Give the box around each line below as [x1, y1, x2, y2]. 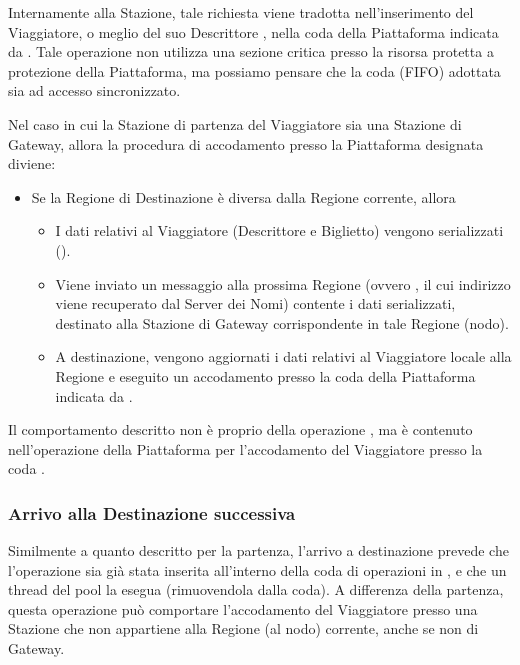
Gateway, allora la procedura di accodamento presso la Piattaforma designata [8, 133, 484, 154]
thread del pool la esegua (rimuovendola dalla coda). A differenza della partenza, [8, 579, 504, 600]
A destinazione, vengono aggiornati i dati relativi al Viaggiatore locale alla [55, 346, 512, 367]
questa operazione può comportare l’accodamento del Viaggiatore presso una [8, 598, 478, 619]
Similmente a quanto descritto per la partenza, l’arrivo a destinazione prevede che [8, 540, 509, 561]
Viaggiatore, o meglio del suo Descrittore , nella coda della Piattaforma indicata [8, 21, 499, 42]
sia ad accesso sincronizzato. [8, 80, 181, 101]
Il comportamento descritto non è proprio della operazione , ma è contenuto [8, 419, 473, 440]
